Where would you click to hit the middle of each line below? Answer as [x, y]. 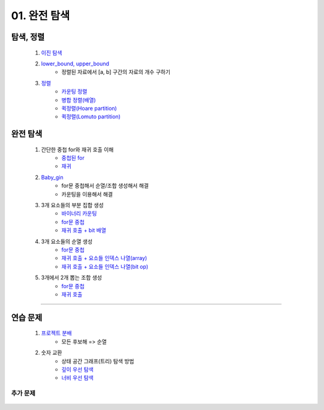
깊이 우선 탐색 [78, 369]
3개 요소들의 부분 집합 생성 [73, 205]
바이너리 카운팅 [79, 214]
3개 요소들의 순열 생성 [67, 241]
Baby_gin [52, 177]
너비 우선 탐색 [78, 378]
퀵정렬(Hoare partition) [89, 108]
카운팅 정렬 [74, 92]
